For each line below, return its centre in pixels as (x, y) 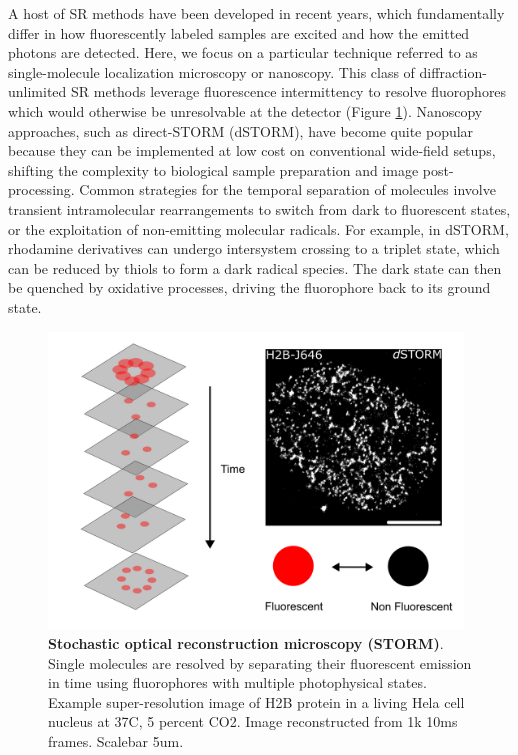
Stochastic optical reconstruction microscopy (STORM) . (246, 643)
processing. (41, 189)
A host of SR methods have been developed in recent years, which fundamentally (256, 13)
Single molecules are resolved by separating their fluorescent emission (260, 662)
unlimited (37, 91)
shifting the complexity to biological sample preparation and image (213, 169)
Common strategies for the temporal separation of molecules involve (287, 189)
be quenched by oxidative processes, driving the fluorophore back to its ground (249, 287)
